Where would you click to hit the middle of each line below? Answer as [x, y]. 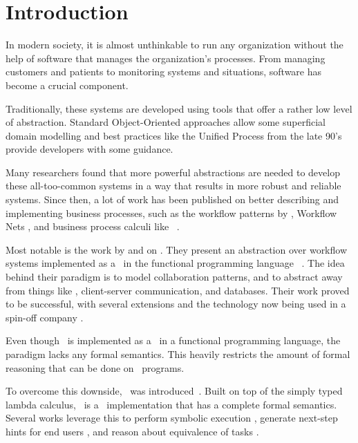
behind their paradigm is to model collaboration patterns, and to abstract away [174, 277]
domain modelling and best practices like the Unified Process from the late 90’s [174, 135]
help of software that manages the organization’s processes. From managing [166, 58]
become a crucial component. [67, 85]
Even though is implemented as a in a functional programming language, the [173, 340]
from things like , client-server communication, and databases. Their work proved [178, 290]
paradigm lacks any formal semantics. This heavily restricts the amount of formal [178, 354]
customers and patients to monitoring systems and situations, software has [164, 72]
